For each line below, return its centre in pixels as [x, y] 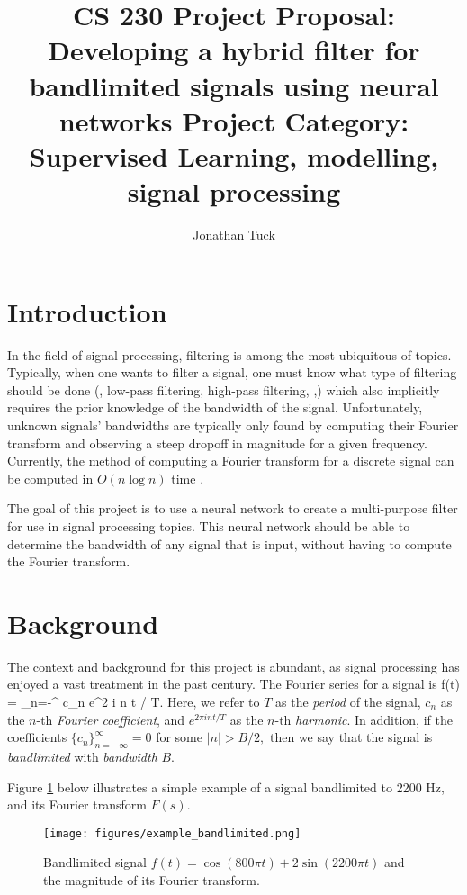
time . [188, 478]
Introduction [87, 311]
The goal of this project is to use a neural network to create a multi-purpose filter [233, 508]
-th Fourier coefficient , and [111, 719]
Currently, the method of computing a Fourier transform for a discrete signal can [231, 461]
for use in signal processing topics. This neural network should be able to [209, 525]
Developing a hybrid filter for [234, 50]
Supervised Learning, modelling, [234, 155]
